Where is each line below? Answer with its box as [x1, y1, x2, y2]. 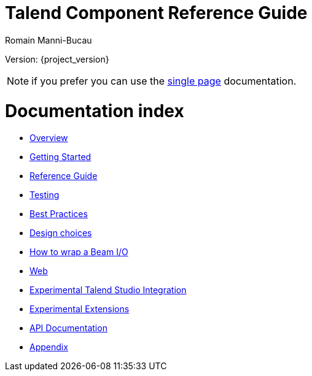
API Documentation [29, 323, 107, 334]
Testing [29, 190, 60, 201]
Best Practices [29, 209, 88, 220]
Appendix [29, 342, 68, 353]
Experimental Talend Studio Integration [29, 285, 187, 296]
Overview [29, 132, 68, 144]
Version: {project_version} [5, 53, 109, 64]
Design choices [29, 228, 92, 239]
